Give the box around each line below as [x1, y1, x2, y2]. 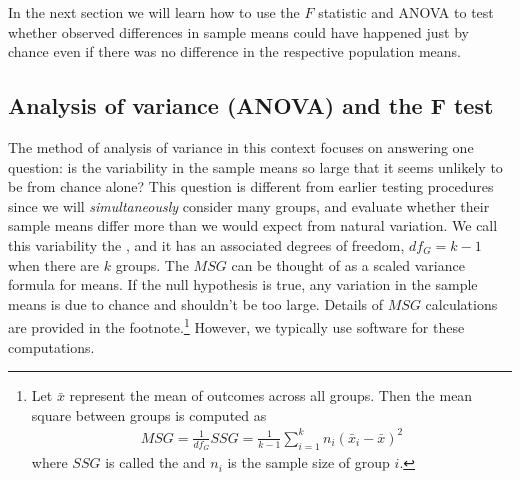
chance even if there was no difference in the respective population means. [8, 41, 461, 62]
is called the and [105, 452, 206, 473]
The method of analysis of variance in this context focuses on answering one [8, 136, 474, 157]
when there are [8, 254, 100, 275]
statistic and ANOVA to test [318, 2, 494, 22]
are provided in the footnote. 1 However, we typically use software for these [8, 314, 465, 337]
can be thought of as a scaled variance [231, 254, 465, 275]
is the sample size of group [227, 452, 390, 473]
